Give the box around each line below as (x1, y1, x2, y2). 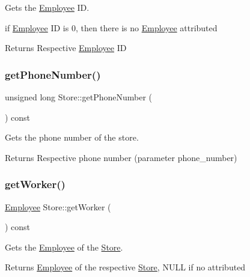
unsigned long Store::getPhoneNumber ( (5, 91, 152, 103)
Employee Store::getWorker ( (5, 200, 111, 213)
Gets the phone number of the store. (5, 131, 139, 144)
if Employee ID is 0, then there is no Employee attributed (5, 21, 218, 34)
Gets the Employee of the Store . (5, 240, 123, 253)
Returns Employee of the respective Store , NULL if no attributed (5, 261, 246, 273)
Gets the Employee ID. (5, 1, 90, 13)
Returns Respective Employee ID (5, 41, 127, 54)
